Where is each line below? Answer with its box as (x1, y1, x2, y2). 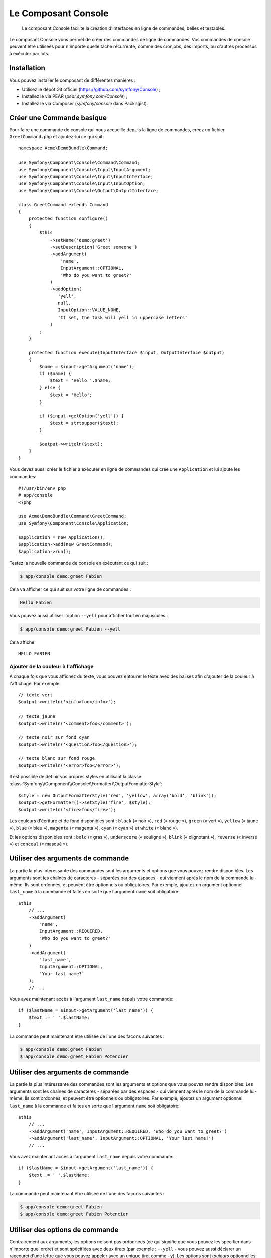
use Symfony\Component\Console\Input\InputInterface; (18, 174, 153, 180)
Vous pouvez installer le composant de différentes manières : (9, 77, 136, 83)
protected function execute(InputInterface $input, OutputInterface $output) (28, 350, 225, 355)
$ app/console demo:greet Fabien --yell (20, 626, 120, 632)
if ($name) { (39, 370, 71, 376)
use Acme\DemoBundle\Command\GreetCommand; (18, 513, 127, 519)
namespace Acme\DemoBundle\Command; (18, 145, 108, 151)
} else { (39, 385, 61, 390)
